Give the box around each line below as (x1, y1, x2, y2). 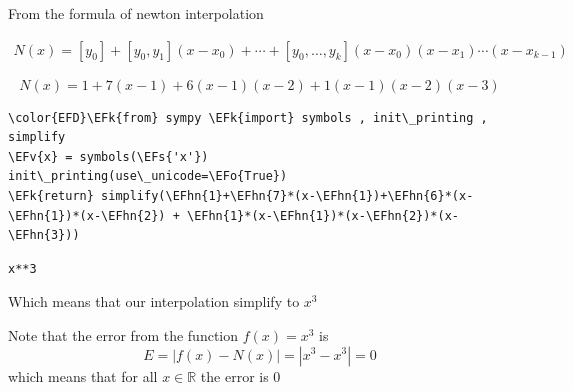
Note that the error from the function (8, 324, 239, 345)
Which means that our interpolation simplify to (8, 291, 300, 312)
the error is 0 (200, 365, 281, 386)
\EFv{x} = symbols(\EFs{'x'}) (8, 149, 209, 164)
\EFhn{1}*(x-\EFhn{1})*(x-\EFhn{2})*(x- (186, 208, 460, 223)
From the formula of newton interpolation (8, 3, 264, 23)
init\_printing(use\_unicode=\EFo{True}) (8, 169, 288, 184)
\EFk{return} (8, 189, 94, 203)
